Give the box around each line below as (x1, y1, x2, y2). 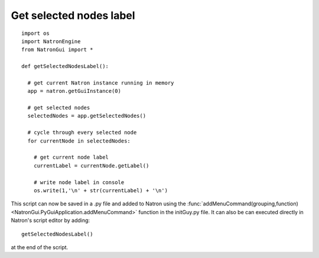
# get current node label (33, 154, 109, 161)
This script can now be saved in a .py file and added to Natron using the (11, 200, 186, 207)
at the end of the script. (11, 243, 69, 251)
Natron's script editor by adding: (11, 217, 90, 224)
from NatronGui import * (21, 46, 93, 53)
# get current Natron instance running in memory (27, 79, 174, 86)
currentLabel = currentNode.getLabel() (33, 162, 149, 169)
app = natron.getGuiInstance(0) (27, 88, 121, 95)
